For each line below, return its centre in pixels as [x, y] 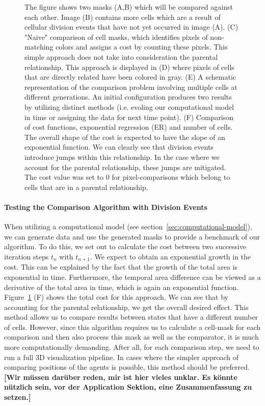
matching [39, 47]
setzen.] [18, 397]
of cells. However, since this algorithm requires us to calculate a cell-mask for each [132, 327]
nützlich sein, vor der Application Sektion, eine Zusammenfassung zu [128, 387]
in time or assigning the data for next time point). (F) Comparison [129, 117]
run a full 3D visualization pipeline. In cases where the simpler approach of [121, 357]
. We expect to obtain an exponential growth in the [170, 256]
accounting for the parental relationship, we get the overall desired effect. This [126, 307]
